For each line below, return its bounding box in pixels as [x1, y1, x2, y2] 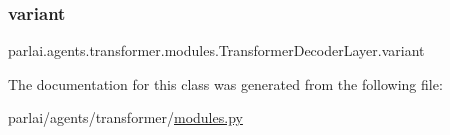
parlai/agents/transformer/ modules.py [8, 107, 243, 128]
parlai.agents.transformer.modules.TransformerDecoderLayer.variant [8, 40, 425, 61]
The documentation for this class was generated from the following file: [8, 73, 443, 94]
